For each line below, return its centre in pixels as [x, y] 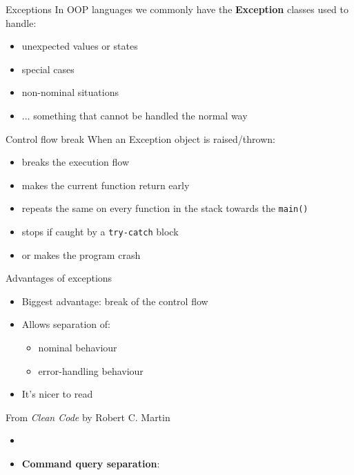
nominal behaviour [78, 348]
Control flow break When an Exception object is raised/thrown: [140, 138]
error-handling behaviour [91, 370]
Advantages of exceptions [59, 278]
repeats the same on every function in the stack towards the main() [165, 208]
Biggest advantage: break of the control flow [115, 301]
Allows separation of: [66, 324]
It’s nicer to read [57, 394]
